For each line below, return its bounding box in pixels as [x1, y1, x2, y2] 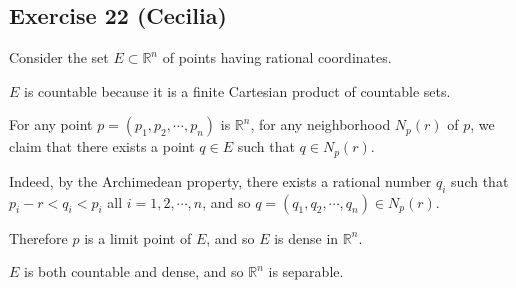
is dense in [274, 227, 339, 248]
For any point [9, 114, 93, 135]
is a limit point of [84, 227, 192, 248]
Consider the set [9, 47, 109, 68]
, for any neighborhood [250, 114, 391, 135]
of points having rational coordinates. [162, 47, 392, 68]
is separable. [268, 261, 344, 282]
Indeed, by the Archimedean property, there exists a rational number [9, 170, 432, 191]
